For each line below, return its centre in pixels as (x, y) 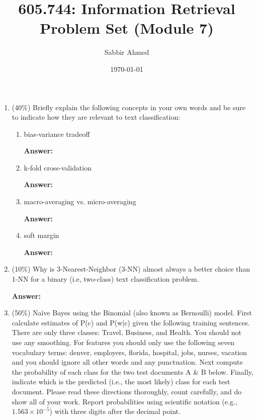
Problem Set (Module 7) (127, 28)
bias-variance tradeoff (57, 134)
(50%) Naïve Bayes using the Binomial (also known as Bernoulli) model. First (132, 313)
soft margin (41, 235)
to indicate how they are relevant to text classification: (96, 117)
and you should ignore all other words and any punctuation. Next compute (127, 362)
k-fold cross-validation (58, 167)
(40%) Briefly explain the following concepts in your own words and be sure (128, 107)
